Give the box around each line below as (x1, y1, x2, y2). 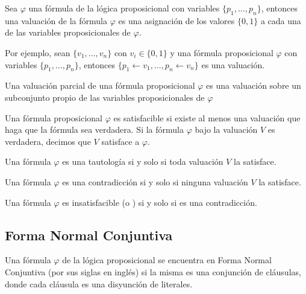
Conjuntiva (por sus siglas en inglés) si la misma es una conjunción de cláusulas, (5, 265, 301, 278)
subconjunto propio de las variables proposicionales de (5, 91, 205, 103)
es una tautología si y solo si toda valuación (62, 155, 223, 168)
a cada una (260, 14, 301, 27)
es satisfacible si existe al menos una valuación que (113, 111, 301, 124)
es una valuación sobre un (206, 79, 301, 92)
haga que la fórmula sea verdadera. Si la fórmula (5, 123, 184, 136)
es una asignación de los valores (118, 14, 235, 27)
